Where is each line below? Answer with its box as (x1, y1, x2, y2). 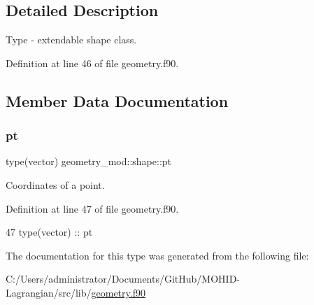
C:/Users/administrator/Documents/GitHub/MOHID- (6, 271, 240, 286)
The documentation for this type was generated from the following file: (6, 248, 309, 262)
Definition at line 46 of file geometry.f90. (6, 55, 179, 70)
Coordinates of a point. (6, 177, 105, 192)
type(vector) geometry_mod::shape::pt (6, 154, 172, 169)
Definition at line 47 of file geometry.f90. (6, 201, 179, 215)
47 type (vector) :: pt (6, 225, 93, 239)
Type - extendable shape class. (6, 32, 137, 47)
